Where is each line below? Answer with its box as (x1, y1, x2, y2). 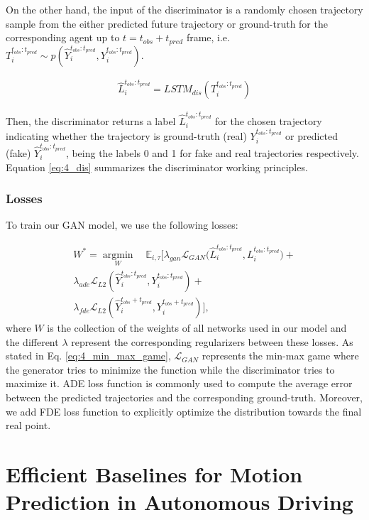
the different (6, 334, 59, 349)
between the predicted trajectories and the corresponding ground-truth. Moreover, (6, 390, 363, 405)
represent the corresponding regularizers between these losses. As (71, 334, 353, 349)
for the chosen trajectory (215, 114, 322, 129)
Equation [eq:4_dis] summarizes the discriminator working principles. (6, 159, 308, 174)
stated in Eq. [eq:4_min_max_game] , (6, 348, 171, 363)
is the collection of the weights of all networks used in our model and (47, 320, 347, 335)
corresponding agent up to (6, 30, 120, 45)
